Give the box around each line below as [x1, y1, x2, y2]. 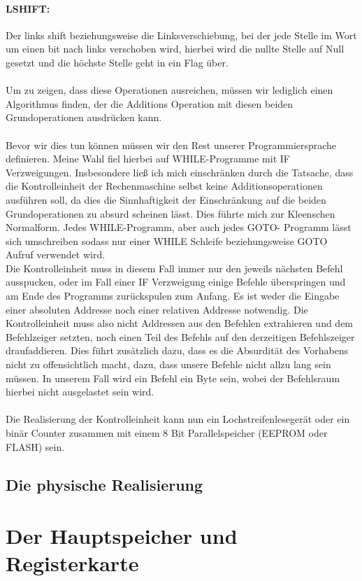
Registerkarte [6, 549, 139, 577]
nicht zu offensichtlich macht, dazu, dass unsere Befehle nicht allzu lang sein [6, 357, 331, 372]
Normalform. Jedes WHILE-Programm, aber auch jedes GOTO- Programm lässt [6, 220, 352, 234]
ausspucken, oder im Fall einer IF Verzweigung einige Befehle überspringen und [6, 274, 346, 289]
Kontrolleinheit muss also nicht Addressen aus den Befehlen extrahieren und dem [6, 316, 354, 330]
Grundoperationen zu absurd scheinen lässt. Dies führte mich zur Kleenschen [6, 206, 335, 220]
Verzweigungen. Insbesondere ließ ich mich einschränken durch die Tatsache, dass [6, 164, 354, 179]
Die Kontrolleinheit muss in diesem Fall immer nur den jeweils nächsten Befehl [6, 260, 343, 275]
